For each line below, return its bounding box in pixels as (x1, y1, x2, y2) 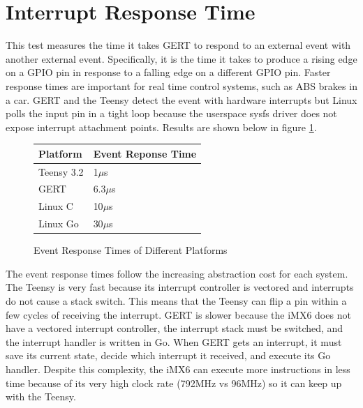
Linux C (38, 199, 73, 213)
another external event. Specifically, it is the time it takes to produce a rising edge (6, 51, 357, 66)
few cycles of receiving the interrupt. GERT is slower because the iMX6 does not (6, 307, 351, 322)
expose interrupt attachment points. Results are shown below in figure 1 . (6, 119, 317, 134)
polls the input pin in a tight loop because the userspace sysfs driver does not (6, 106, 337, 121)
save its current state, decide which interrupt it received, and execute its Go (6, 348, 331, 363)
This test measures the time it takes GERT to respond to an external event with (6, 38, 351, 52)
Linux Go (38, 216, 79, 231)
